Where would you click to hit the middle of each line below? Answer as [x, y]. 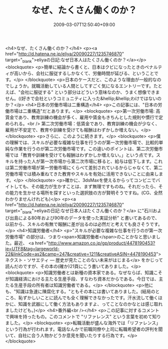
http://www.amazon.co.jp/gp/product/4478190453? [102, 243]
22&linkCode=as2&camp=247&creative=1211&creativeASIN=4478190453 [81, 254]
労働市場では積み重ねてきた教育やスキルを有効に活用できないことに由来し [82, 173]
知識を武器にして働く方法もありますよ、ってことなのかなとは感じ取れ [91, 304]
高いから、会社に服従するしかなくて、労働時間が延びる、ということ [84, 73]
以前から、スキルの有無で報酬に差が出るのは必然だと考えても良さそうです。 [84, 224]
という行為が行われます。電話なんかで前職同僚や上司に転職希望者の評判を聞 [84, 329]
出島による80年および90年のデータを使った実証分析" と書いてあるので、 [84, 218]
